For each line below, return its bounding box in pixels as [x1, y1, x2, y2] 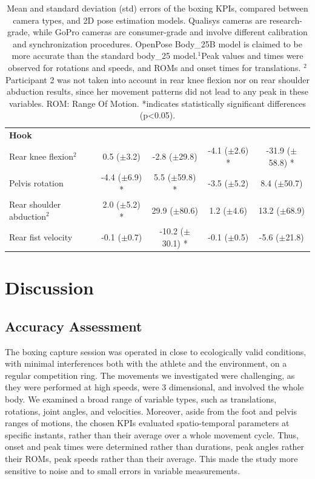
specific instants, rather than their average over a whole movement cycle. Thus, [5, 428, 299, 441]
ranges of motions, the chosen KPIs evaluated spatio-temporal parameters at [5, 416, 290, 429]
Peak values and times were [201, 49, 303, 62]
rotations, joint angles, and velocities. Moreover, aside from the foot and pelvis [5, 404, 297, 417]
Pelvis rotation [9, 177, 64, 189]
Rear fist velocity [9, 231, 73, 243]
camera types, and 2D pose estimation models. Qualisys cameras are [13, 13, 267, 26]
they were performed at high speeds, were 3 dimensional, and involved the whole [5, 381, 304, 393]
